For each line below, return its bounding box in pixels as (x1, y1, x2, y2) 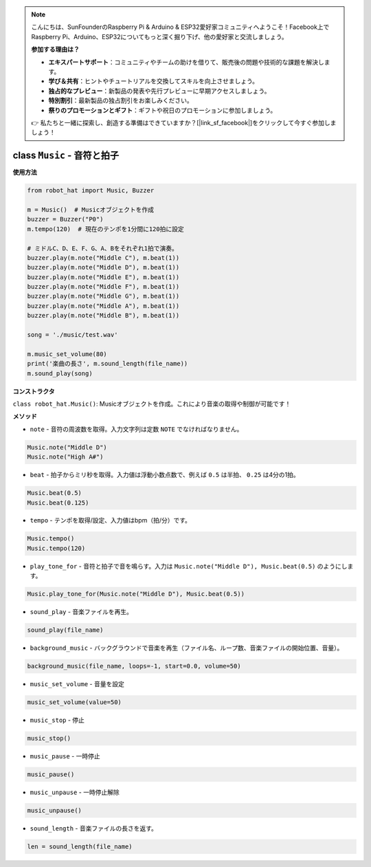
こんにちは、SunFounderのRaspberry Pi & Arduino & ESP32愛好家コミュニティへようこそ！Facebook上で (31, 23, 330, 31)
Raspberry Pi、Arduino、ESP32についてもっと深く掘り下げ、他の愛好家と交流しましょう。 (31, 32, 288, 41)
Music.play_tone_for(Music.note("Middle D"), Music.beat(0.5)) (27, 590, 245, 598)
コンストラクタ (12, 387, 55, 395)
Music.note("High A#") (27, 453, 104, 461)
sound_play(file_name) (27, 626, 104, 634)
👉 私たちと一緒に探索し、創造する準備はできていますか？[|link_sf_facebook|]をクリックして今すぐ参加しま (31, 118, 337, 127)
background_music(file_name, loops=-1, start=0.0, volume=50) (27, 662, 241, 670)
